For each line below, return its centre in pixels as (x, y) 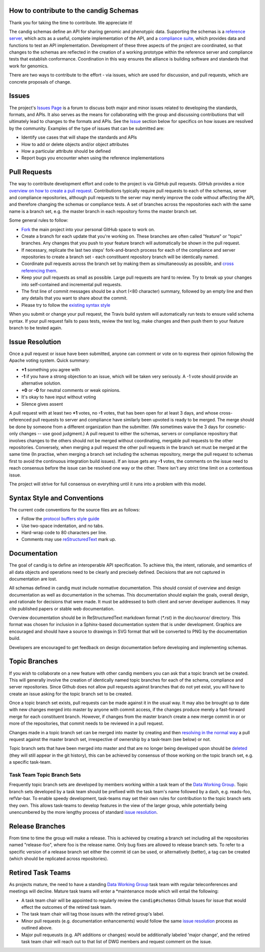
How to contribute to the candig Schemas (74, 11)
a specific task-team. (30, 762)
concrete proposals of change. (40, 82)
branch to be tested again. (36, 328)
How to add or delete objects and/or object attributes (75, 144)
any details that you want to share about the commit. (74, 298)
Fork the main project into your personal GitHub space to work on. (88, 229)
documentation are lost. (33, 579)
